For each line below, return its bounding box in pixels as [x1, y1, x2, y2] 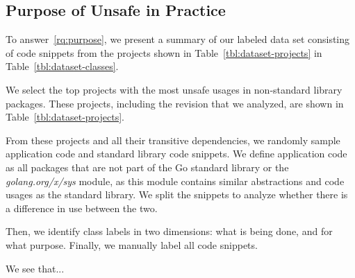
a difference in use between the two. [6, 200, 158, 215]
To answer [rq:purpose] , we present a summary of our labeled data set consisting [6, 32, 350, 46]
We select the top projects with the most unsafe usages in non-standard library [6, 82, 342, 96]
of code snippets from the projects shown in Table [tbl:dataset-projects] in [6, 45, 322, 60]
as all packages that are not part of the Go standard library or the [6, 159, 289, 174]
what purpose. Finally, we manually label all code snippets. [6, 237, 258, 252]
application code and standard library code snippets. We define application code [6, 146, 347, 161]
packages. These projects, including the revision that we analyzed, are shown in [6, 96, 344, 110]
